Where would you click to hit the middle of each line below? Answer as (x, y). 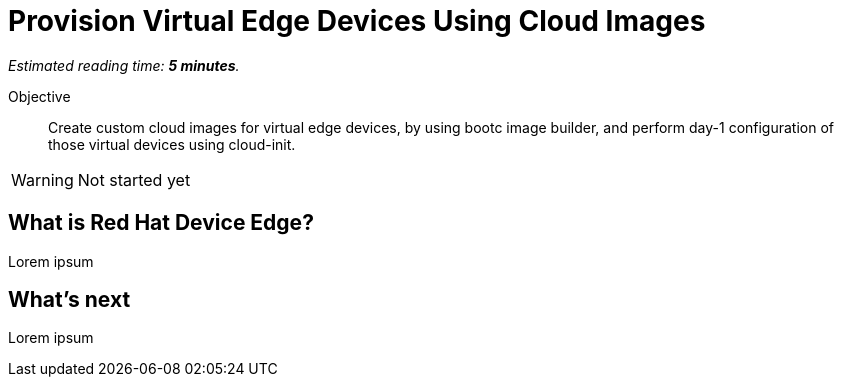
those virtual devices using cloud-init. (172, 144)
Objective (39, 96)
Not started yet (134, 179)
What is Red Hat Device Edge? (161, 223)
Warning (42, 179)
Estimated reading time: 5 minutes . (124, 65)
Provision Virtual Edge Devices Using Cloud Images (357, 21)
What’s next (69, 300)
